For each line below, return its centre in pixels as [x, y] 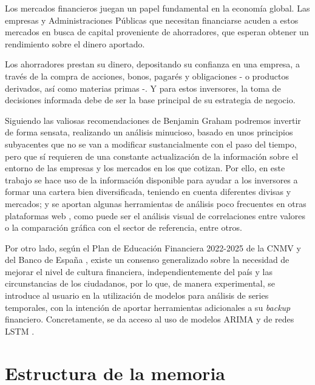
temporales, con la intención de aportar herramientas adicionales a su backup [148, 307]
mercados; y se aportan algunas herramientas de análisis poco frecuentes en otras [156, 203]
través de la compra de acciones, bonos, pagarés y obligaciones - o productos [147, 76]
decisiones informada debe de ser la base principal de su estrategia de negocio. [150, 100]
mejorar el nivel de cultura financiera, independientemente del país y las [139, 271]
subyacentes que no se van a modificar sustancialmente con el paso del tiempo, [151, 144]
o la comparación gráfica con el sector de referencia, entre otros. [124, 227]
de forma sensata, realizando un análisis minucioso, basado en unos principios [149, 132]
